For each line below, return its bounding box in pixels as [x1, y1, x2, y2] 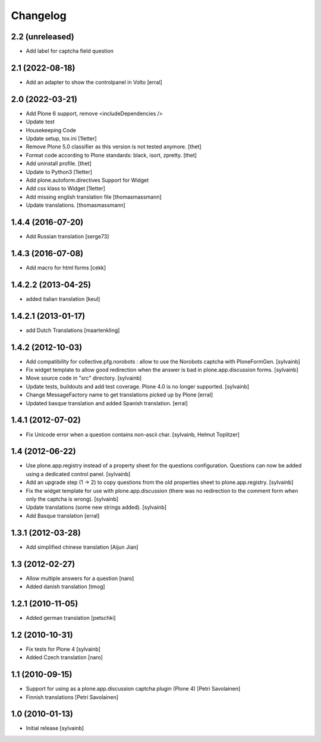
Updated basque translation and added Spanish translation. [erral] [26, 399, 188, 406]
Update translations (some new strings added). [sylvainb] [26, 504, 166, 511]
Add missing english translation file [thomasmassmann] [26, 193, 162, 200]
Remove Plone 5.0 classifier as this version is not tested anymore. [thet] [26, 143, 202, 150]
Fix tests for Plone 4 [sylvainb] [26, 645, 101, 653]
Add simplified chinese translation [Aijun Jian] [26, 543, 139, 551]
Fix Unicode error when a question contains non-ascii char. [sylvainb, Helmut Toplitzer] [26, 431, 240, 438]
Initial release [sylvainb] [26, 725, 84, 732]
